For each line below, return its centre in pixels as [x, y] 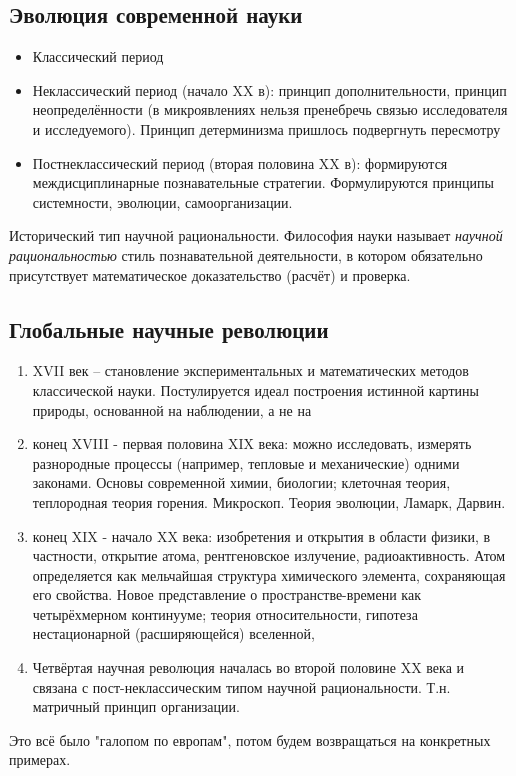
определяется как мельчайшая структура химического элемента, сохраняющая [269, 574]
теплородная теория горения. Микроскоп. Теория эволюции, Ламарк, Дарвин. [269, 501]
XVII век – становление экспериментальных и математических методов [250, 370]
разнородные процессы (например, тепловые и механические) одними [246, 462]
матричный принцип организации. [136, 706]
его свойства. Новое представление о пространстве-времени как [226, 594]
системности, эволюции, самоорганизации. [162, 201]
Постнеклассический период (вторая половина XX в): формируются [240, 162]
